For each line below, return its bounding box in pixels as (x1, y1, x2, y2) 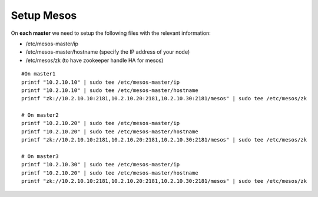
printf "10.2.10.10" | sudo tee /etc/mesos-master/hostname (21, 87, 198, 94)
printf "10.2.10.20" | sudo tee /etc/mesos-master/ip (21, 120, 180, 127)
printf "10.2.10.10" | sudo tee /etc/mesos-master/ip (21, 78, 180, 86)
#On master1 (21, 71, 56, 77)
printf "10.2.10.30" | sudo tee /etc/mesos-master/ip (21, 161, 180, 168)
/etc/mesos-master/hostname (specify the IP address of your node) (25, 48, 190, 55)
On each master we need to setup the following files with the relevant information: (11, 29, 211, 37)
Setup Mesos (11, 9, 77, 22)
